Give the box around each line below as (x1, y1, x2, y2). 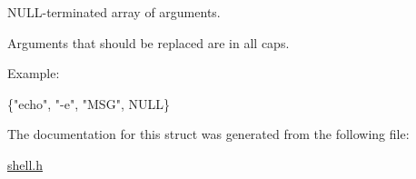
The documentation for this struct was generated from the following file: (7, 124, 410, 144)
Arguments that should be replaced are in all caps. (7, 33, 290, 52)
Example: (7, 64, 60, 83)
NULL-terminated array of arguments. (7, 3, 221, 21)
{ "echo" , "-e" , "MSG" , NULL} (7, 94, 170, 113)
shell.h (7, 154, 43, 174)
